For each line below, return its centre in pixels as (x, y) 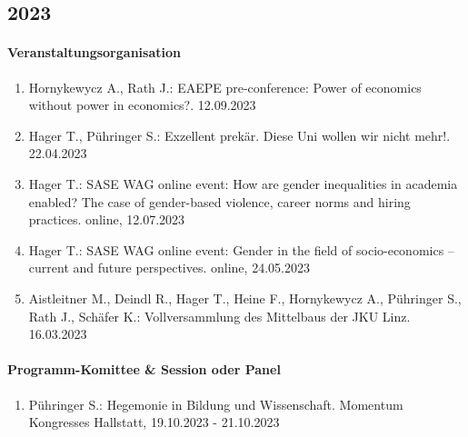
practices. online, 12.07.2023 (107, 219)
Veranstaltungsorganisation (94, 52)
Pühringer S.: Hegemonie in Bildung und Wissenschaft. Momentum (216, 404)
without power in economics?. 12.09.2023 (142, 105)
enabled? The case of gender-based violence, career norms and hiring (219, 201)
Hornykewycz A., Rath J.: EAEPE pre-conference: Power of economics (225, 87)
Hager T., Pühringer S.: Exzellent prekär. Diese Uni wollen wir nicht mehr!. (239, 135)
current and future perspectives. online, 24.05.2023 (169, 268)
